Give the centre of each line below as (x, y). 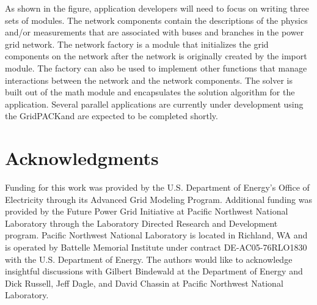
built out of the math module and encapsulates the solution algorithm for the (150, 92)
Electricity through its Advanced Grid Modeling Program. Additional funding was (158, 199)
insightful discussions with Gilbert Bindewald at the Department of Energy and (154, 271)
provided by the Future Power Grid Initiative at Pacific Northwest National (147, 211)
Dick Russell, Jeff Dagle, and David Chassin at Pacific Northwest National (144, 283)
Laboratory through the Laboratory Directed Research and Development (141, 223)
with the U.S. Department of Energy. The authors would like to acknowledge (149, 259)
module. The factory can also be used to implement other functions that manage (156, 68)
